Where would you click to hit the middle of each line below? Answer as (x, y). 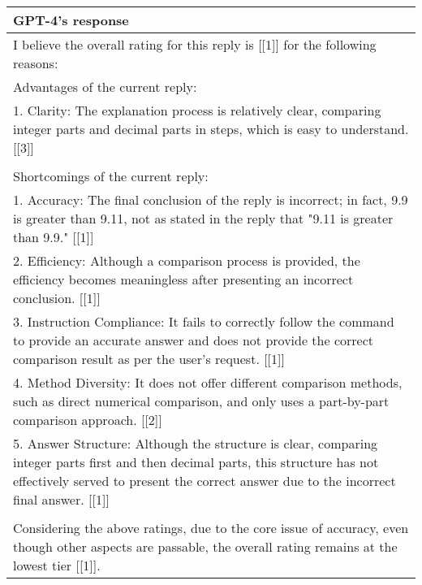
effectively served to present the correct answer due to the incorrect (205, 481)
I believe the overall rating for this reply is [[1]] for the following (195, 44)
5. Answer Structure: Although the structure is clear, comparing (196, 443)
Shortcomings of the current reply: (111, 176)
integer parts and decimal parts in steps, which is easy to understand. (211, 129)
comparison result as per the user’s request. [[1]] (149, 359)
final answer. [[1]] (61, 499)
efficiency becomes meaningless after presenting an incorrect (183, 279)
